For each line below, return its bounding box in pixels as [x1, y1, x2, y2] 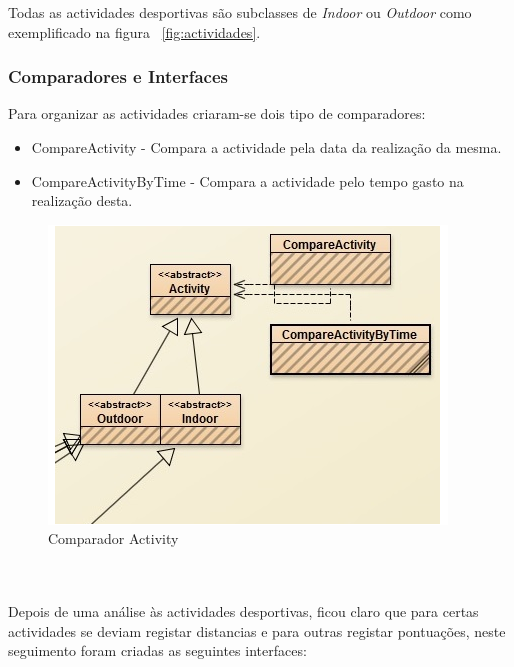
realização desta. [31, 190, 133, 211]
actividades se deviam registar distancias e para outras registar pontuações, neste [8, 620, 506, 641]
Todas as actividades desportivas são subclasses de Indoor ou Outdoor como [8, 2, 472, 22]
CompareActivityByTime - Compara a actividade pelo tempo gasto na [31, 170, 464, 191]
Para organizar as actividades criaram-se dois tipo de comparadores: [8, 103, 426, 124]
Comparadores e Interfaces [8, 64, 229, 89]
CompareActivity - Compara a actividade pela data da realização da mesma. [31, 137, 502, 157]
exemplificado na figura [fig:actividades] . [8, 21, 261, 42]
